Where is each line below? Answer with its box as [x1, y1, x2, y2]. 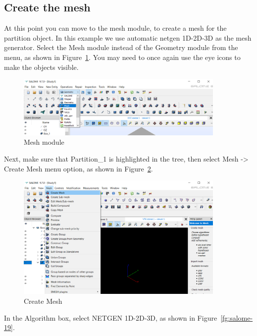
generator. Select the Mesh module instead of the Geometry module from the [4, 42, 238, 53]
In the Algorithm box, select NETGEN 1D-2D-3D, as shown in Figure [4, 312, 217, 323]
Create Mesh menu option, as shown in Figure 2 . [4, 163, 153, 173]
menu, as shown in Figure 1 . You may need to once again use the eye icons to [4, 52, 241, 62]
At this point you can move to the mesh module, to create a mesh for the [4, 23, 227, 33]
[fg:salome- [220, 312, 253, 323]
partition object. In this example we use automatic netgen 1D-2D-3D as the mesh [4, 32, 252, 43]
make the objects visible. [4, 61, 79, 72]
